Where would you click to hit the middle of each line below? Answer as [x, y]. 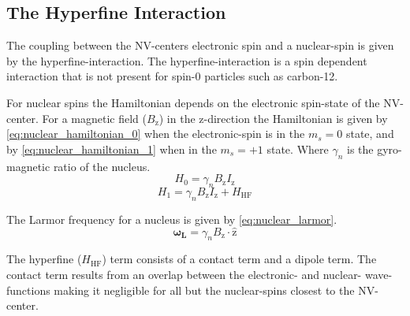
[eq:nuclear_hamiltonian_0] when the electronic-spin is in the [156, 134]
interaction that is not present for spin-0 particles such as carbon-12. [172, 76]
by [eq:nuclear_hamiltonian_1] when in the [112, 149]
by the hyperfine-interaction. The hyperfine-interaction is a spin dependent [187, 60]
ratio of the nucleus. [102, 166]
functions [28, 290]
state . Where [298, 149]
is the [360, 149]
